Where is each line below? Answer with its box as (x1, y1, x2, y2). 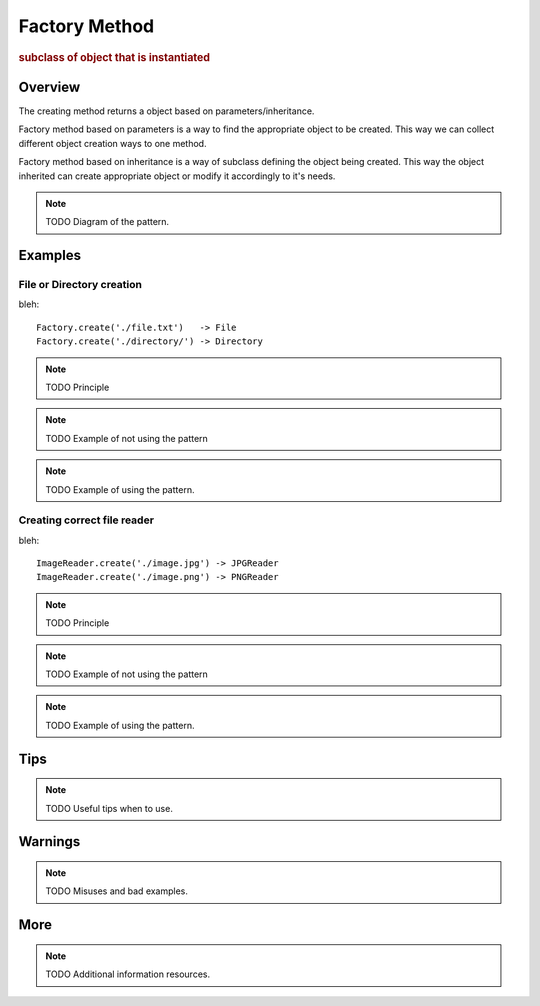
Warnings (18, 833, 81, 850)
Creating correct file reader (18, 513, 155, 527)
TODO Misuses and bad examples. (45, 885, 189, 897)
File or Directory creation (18, 278, 142, 292)
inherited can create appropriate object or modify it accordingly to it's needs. (18, 170, 336, 182)
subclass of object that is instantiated (18, 50, 210, 64)
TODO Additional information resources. (45, 968, 210, 980)
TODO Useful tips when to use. (45, 802, 174, 814)
